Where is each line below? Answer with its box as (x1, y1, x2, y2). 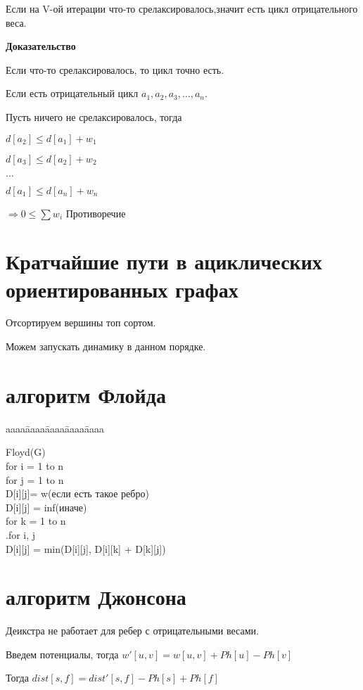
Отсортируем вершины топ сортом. (6, 315, 156, 330)
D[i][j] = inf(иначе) (6, 499, 87, 514)
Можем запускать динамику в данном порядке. (6, 339, 206, 354)
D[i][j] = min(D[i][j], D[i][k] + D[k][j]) (6, 541, 166, 556)
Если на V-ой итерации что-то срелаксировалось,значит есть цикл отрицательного (6, 1, 358, 15)
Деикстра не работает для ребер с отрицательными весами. (6, 623, 259, 638)
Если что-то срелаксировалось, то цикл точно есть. (6, 62, 224, 77)
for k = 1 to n (6, 513, 66, 528)
